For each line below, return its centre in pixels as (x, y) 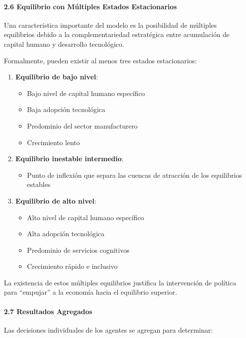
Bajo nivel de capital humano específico (86, 93)
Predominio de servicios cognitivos (78, 250)
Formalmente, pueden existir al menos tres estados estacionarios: (100, 60)
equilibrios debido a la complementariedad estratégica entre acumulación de (117, 34)
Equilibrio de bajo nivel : (57, 77)
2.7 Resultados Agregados (48, 311)
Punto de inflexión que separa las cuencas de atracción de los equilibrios (134, 175)
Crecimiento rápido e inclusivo (72, 266)
